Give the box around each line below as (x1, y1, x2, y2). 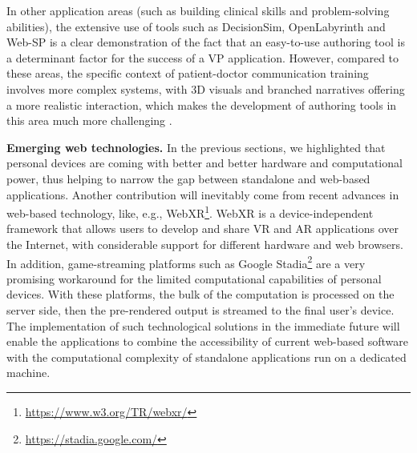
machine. (6, 364, 51, 381)
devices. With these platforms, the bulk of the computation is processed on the (6, 286, 395, 303)
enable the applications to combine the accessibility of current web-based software (6, 333, 408, 350)
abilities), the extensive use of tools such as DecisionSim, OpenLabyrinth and (6, 18, 386, 34)
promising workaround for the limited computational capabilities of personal (6, 270, 382, 287)
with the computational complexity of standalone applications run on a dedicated (6, 348, 407, 365)
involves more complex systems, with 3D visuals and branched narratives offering (6, 80, 405, 97)
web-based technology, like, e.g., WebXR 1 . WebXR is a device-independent (6, 202, 374, 221)
